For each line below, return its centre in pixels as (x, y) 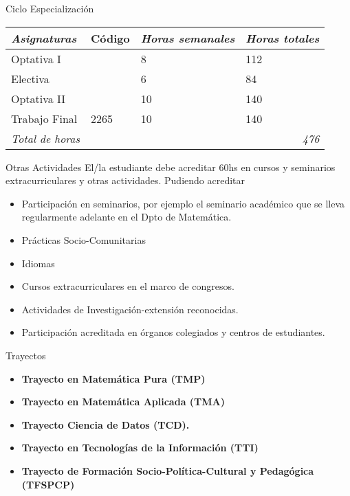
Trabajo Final (44, 118)
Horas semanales (188, 38)
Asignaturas (44, 38)
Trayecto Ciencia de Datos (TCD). (106, 424)
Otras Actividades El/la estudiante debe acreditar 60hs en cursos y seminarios (171, 167)
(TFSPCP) (48, 484)
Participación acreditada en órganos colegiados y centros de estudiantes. (173, 332)
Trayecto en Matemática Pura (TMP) (113, 378)
